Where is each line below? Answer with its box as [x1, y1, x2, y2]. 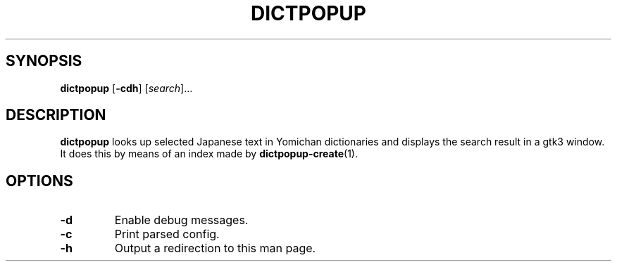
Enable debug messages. [114, 213, 249, 228]
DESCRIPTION [6, 106, 106, 124]
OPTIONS [6, 171, 73, 190]
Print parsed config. [114, 227, 220, 242]
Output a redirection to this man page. [114, 241, 316, 256]
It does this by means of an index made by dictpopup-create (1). [60, 148, 358, 160]
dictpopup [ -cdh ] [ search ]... [60, 82, 193, 94]
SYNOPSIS [6, 52, 82, 70]
